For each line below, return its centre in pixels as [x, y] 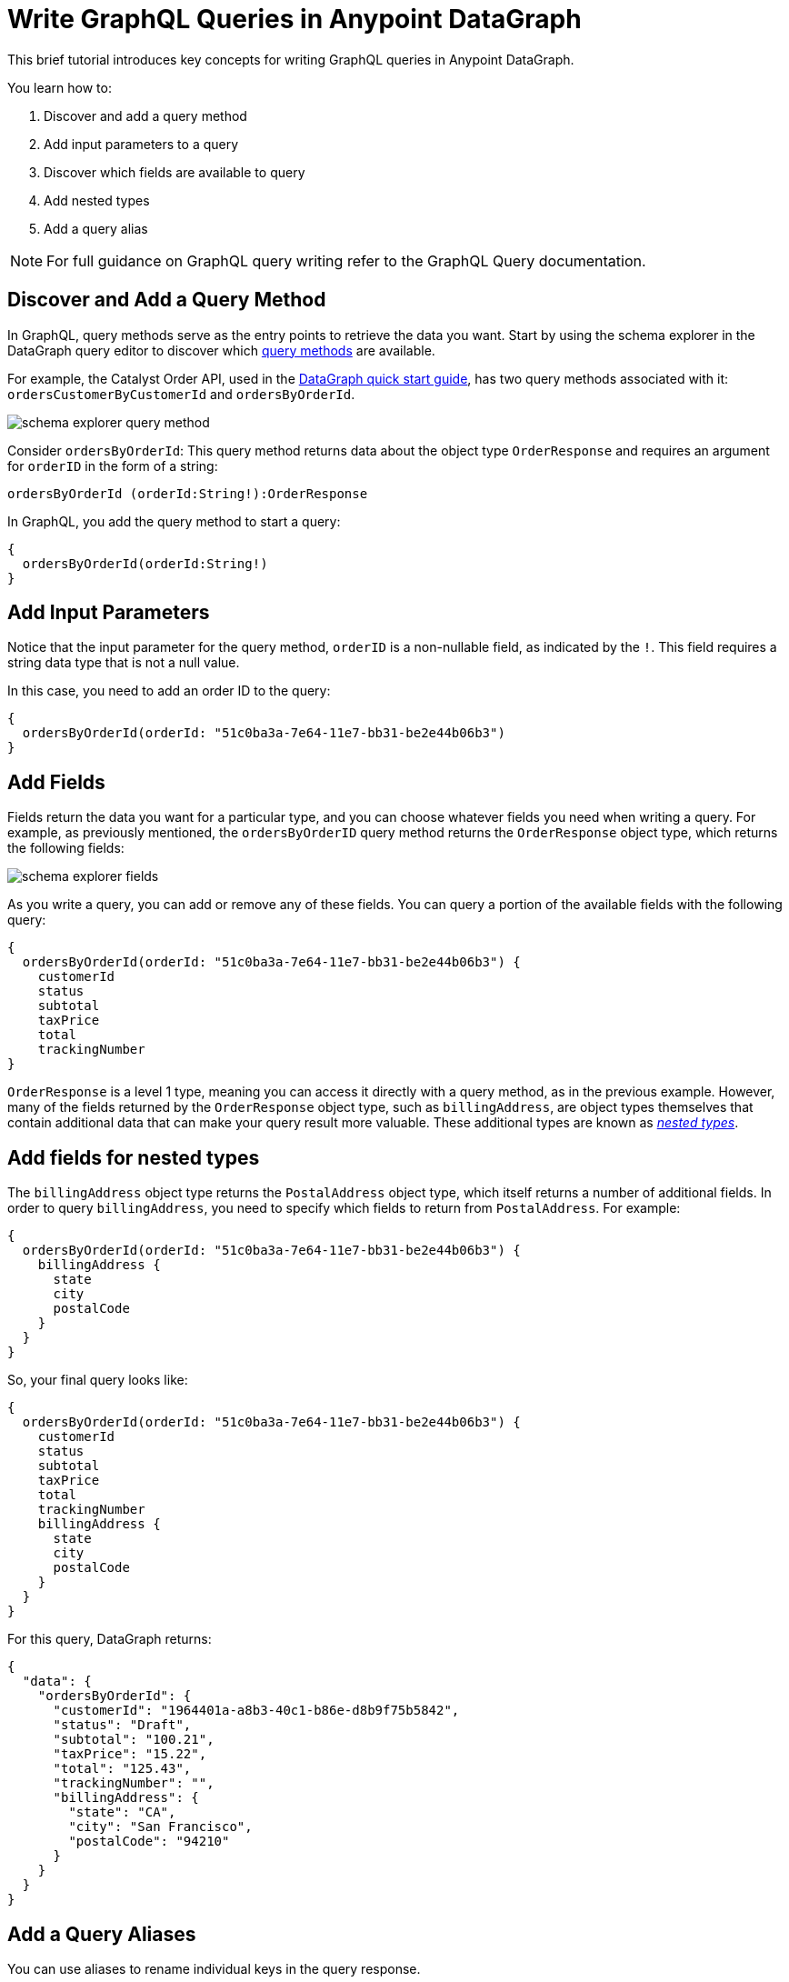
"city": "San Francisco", [160, 1827]
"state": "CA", [122, 1812]
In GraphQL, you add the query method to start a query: [174, 521]
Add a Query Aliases [102, 1934]
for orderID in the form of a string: [113, 465]
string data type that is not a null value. [124, 663]
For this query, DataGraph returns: [110, 1639]
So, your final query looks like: [98, 1380]
